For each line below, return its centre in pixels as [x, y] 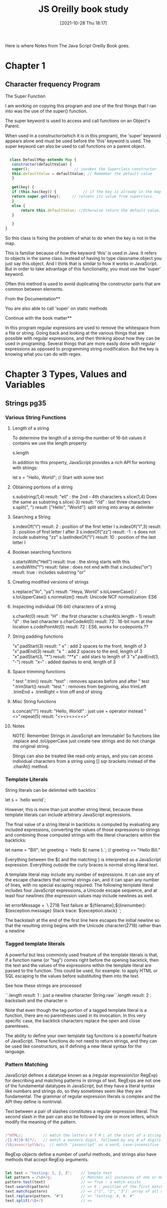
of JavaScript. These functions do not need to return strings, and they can [81, 1041]
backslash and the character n [36, 1000]
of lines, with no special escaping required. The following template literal [79, 885]
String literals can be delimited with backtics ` [52, 790]
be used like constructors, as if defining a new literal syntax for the [73, 1046]
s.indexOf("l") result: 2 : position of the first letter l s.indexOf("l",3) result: [87, 527]
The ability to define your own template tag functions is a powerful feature [81, 1035]
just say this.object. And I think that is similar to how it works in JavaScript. [82, 264]
